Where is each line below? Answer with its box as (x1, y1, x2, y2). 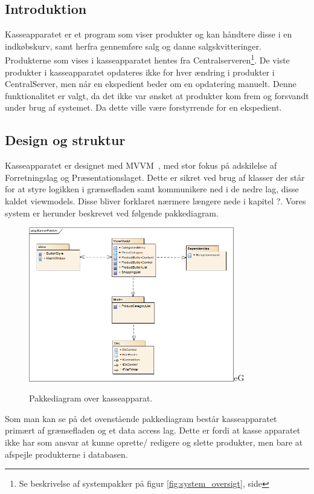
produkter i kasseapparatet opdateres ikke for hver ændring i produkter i (5, 65, 275, 78)
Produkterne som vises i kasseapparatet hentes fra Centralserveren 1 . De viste (5, 52, 290, 67)
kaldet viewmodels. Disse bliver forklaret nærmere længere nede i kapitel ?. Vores (5, 195, 306, 207)
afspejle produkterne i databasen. (5, 447, 128, 460)
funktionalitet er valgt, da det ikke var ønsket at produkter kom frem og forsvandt (5, 89, 309, 102)
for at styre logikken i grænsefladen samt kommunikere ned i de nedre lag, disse (5, 183, 299, 195)
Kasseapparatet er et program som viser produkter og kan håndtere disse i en (5, 28, 292, 41)
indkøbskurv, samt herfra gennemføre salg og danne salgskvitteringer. (5, 39, 261, 52)
